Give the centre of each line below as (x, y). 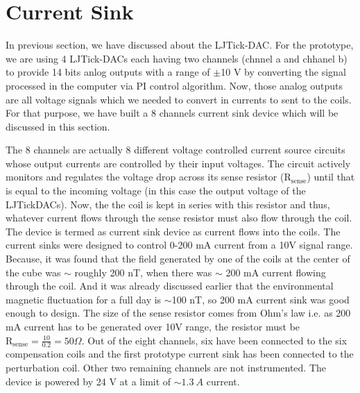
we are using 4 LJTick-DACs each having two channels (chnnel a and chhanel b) (177, 58)
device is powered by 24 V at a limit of (88, 381)
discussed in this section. (58, 126)
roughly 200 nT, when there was (143, 272)
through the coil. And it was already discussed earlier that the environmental (170, 286)
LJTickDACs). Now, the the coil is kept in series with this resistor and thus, (168, 204)
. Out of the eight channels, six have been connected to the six (214, 340)
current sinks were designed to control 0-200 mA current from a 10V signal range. (179, 245)
